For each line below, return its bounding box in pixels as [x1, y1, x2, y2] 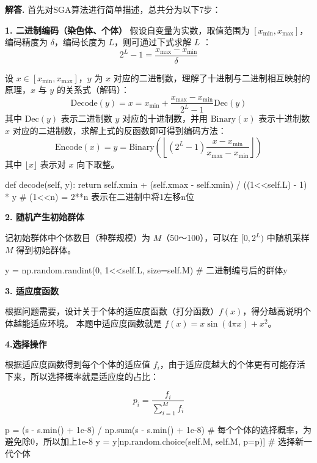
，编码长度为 [54, 35, 106, 48]
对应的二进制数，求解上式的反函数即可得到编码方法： [12, 124, 227, 137]
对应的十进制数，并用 [122, 112, 208, 125]
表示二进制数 [60, 112, 112, 125]
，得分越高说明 [242, 305, 303, 317]
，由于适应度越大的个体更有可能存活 [159, 358, 305, 371]
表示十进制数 [258, 112, 310, 125]
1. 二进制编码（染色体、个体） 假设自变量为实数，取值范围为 [5, 23, 250, 36]
